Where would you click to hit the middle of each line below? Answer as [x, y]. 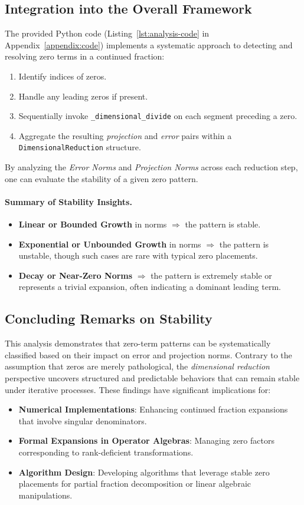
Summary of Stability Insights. [68, 201]
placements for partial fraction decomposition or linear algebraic [135, 483]
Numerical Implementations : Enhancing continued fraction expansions [153, 409]
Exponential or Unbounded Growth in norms [110, 244]
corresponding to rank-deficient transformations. [106, 452]
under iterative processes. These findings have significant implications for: [138, 389]
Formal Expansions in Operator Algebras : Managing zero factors [146, 440]
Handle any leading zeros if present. [83, 96]
